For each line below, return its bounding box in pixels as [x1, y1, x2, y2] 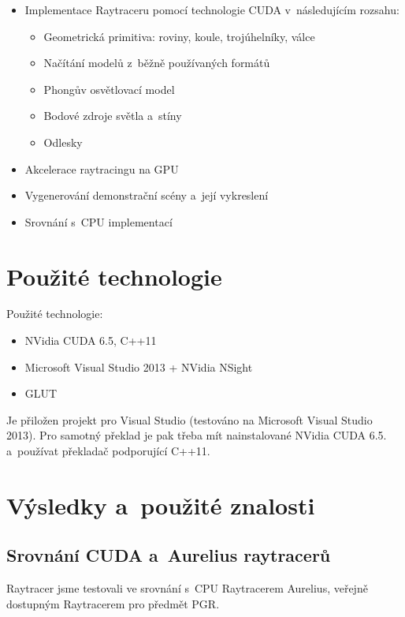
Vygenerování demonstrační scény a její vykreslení [24, 187, 269, 204]
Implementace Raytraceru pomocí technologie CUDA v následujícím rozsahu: [24, 2, 399, 17]
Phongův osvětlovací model [43, 80, 175, 97]
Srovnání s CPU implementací [24, 213, 173, 230]
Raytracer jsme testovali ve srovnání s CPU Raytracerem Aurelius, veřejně [6, 580, 368, 596]
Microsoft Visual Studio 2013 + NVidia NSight [24, 358, 253, 375]
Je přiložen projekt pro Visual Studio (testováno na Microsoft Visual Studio [6, 411, 373, 428]
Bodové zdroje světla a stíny [43, 107, 182, 124]
